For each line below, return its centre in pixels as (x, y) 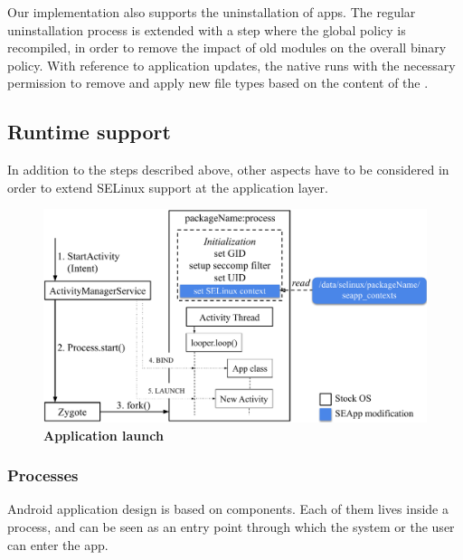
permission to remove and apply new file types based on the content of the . (218, 83)
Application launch (104, 435)
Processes (43, 475)
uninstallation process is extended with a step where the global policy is (207, 29)
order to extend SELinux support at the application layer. (168, 187)
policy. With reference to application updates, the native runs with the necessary (231, 65)
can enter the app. (58, 544)
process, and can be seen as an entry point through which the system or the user (231, 526)
